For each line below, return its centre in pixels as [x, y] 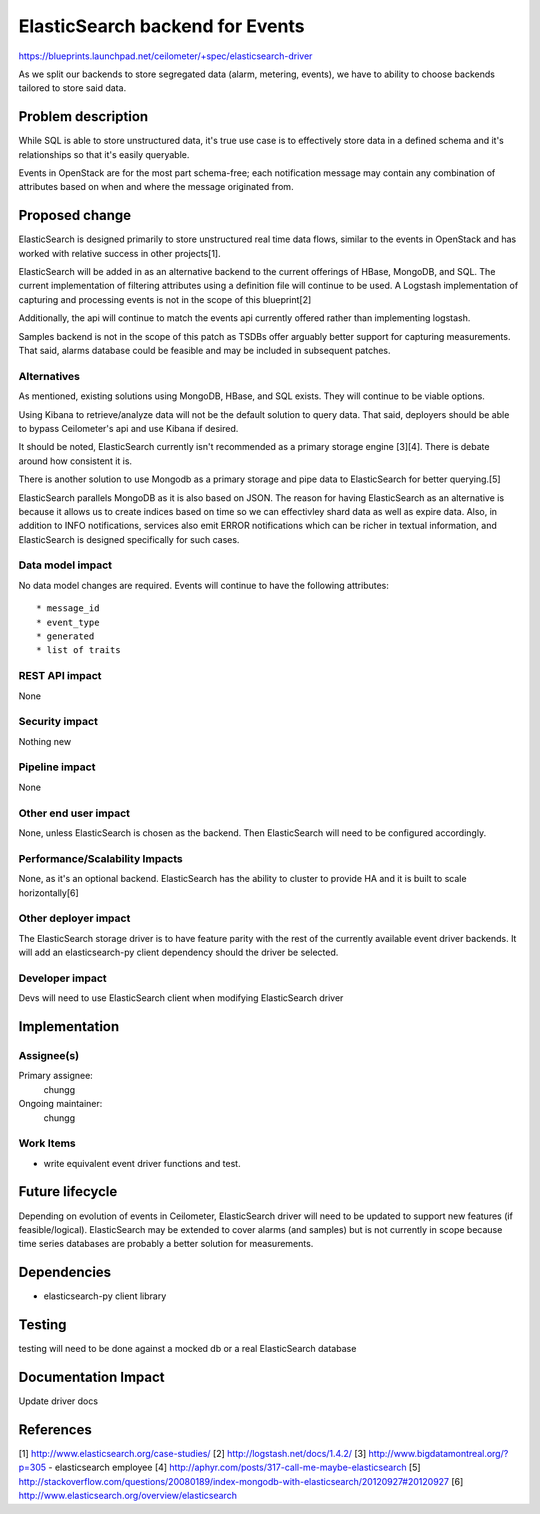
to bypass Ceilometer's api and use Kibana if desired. [128, 428]
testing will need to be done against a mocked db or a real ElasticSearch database [187, 1349]
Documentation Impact [91, 1376]
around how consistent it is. [75, 461]
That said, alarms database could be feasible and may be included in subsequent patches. [204, 351]
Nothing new [45, 741]
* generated [65, 636]
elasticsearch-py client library [105, 1296]
